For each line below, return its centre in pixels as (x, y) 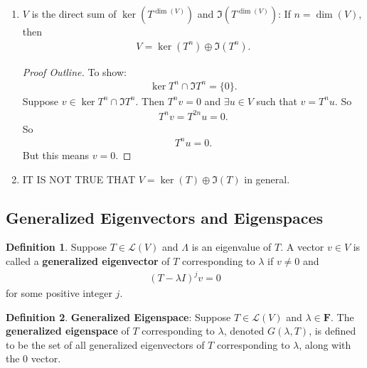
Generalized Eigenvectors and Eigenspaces (164, 217)
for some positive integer (59, 293)
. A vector (302, 247)
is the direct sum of (74, 13)
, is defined (333, 331)
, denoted (244, 331)
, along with (325, 344)
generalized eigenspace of (68, 331)
